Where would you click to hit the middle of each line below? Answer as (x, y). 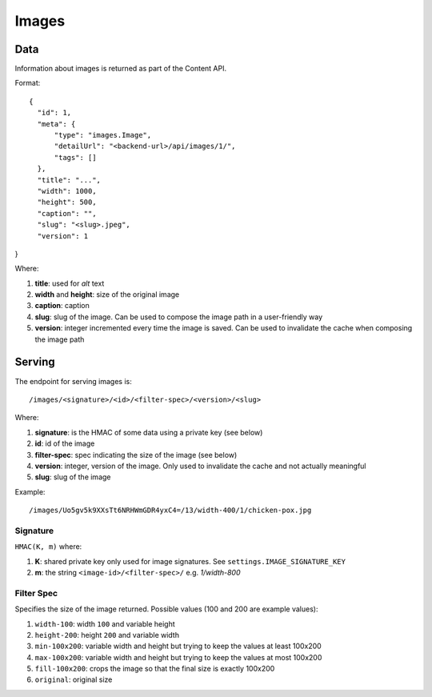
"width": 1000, (67, 191)
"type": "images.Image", (103, 135)
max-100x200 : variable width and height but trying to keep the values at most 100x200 (178, 657)
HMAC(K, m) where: (48, 547)
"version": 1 (63, 236)
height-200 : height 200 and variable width (107, 635)
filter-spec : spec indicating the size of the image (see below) (136, 455)
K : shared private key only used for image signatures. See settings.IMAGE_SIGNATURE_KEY (190, 561)
